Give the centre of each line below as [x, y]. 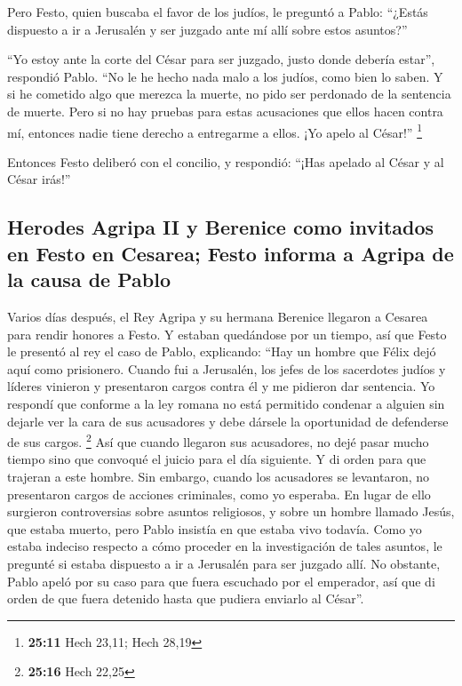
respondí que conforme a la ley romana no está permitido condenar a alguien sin [226, 403]
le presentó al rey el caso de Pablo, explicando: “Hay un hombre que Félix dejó [222, 351]
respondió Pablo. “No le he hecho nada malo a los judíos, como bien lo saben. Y [225, 76]
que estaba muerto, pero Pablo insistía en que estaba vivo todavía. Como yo [215, 528]
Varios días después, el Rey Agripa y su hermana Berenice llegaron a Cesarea [218, 316]
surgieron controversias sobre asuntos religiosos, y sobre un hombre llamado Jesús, [231, 511]
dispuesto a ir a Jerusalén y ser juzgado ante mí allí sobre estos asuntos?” [207, 29]
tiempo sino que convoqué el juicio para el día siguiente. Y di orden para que [217, 459]
